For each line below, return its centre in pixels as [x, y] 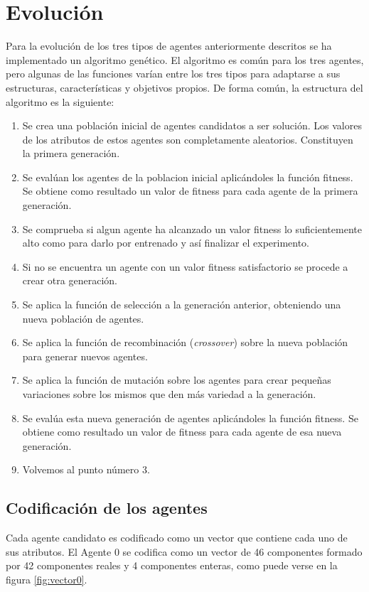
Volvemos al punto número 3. [86, 469]
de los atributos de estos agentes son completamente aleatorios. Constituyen [188, 139]
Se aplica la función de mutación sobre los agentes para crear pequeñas [177, 380]
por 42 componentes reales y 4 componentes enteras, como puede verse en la [172, 565]
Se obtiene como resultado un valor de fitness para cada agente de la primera [190, 191]
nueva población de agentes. [83, 318]
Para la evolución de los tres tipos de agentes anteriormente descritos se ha [169, 46]
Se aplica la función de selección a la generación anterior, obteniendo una [182, 305]
